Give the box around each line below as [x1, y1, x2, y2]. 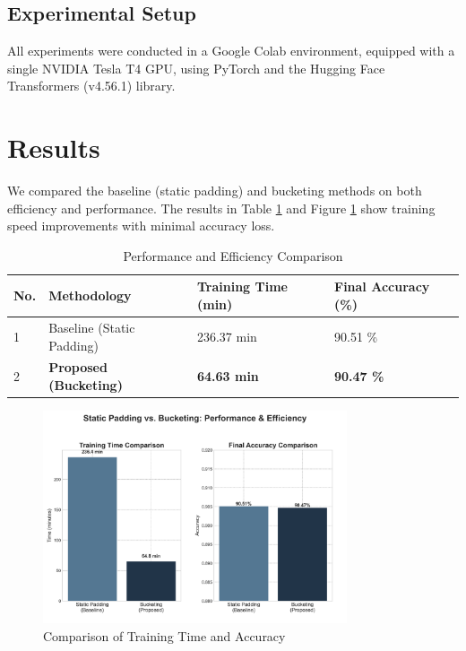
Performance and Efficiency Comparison [123, 246, 343, 265]
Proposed [48, 358, 108, 377]
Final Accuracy [334, 277, 430, 296]
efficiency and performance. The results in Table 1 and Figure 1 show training [7, 198, 436, 217]
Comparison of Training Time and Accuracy [43, 626, 286, 645]
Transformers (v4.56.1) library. [7, 76, 176, 95]
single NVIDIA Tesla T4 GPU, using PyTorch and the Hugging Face [7, 58, 385, 77]
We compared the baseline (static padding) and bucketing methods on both [7, 181, 422, 200]
